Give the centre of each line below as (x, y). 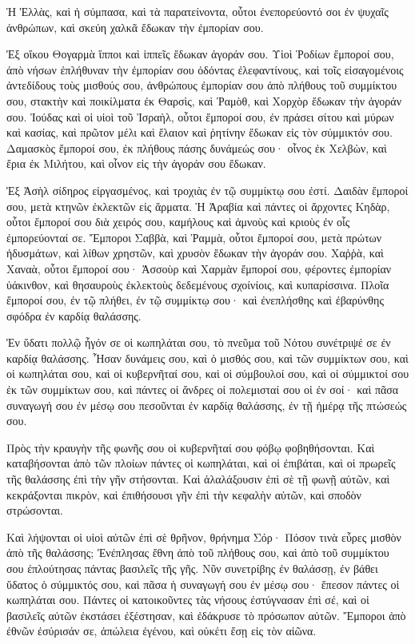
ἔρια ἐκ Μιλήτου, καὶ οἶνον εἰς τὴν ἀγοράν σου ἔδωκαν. (136, 163)
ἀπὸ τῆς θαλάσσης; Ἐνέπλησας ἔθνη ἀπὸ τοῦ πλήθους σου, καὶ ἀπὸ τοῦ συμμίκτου (198, 553)
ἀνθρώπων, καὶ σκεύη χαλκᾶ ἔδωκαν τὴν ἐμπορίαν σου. (135, 27)
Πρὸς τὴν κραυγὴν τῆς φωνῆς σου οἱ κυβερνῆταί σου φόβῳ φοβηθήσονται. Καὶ (191, 447)
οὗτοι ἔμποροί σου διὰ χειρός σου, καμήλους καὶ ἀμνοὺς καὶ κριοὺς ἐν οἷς (178, 222)
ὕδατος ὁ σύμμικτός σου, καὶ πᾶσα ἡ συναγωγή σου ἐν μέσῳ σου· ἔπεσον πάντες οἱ (203, 584)
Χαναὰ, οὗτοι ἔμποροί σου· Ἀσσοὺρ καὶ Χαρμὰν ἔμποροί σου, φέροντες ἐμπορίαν (199, 268)
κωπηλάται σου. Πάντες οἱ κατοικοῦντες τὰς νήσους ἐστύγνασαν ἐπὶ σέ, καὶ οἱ (188, 600)
